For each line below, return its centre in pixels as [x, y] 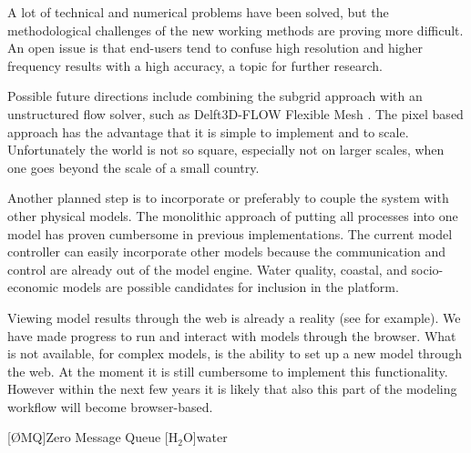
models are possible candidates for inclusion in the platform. [230, 287]
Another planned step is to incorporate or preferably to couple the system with [228, 198]
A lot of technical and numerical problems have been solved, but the [198, 12]
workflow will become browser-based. [110, 406]
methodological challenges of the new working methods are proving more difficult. [235, 30]
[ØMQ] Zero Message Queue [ [88, 437]
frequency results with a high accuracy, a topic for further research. [195, 65]
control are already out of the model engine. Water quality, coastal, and [207, 269]
